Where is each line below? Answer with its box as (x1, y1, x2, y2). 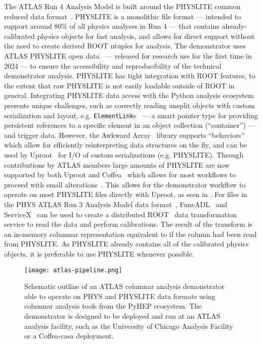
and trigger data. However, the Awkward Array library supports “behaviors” (4, 129, 245, 140)
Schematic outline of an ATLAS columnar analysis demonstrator (24, 281, 225, 291)
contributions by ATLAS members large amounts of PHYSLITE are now (4, 159, 230, 170)
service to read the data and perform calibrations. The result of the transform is (4, 219, 253, 229)
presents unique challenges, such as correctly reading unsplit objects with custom (4, 100, 255, 110)
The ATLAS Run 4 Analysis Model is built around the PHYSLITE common (4, 1, 241, 11)
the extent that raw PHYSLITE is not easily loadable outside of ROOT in (4, 80, 235, 90)
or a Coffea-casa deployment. (24, 330, 114, 341)
